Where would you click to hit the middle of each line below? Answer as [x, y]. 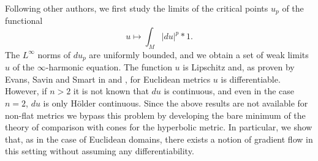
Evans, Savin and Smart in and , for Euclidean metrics [108, 79]
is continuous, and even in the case [229, 91]
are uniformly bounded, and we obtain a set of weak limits [199, 54]
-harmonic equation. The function [109, 67]
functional [24, 21]
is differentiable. [251, 79]
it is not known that [111, 91]
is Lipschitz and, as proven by [239, 67]
